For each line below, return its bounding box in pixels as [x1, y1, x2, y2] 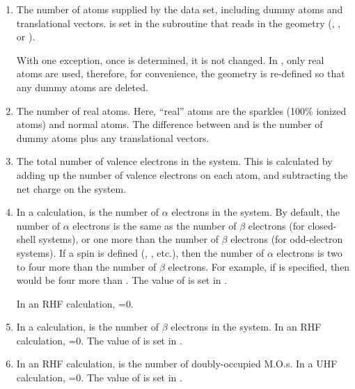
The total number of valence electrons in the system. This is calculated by [16, 154, 333, 168]
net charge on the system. [16, 181, 127, 196]
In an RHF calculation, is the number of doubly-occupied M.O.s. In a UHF [16, 356, 338, 371]
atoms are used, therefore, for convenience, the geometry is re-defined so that [16, 66, 345, 81]
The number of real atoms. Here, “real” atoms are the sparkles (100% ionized [16, 103, 347, 118]
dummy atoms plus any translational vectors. [16, 130, 210, 145]
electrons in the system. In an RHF [171, 319, 322, 334]
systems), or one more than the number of [38, 232, 219, 246]
